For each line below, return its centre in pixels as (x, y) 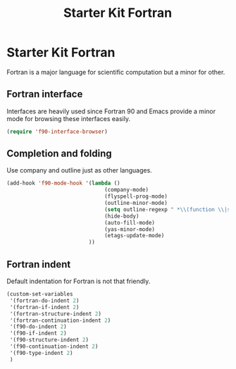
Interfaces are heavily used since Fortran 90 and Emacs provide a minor (111, 111)
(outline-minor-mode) (136, 203)
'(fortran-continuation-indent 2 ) (60, 320)
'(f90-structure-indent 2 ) (49, 340)
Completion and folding (59, 154)
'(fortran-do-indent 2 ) (44, 301)
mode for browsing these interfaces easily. (69, 118)
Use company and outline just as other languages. (79, 170)
